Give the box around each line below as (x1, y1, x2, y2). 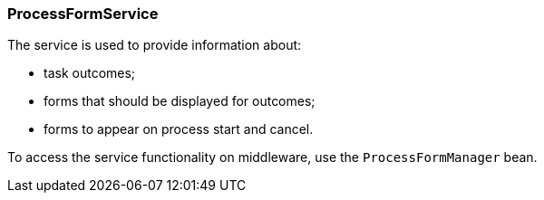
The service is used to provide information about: (7, 37, 302, 53)
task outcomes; (44, 65, 136, 81)
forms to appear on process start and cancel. (44, 121, 314, 138)
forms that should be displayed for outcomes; (44, 93, 316, 110)
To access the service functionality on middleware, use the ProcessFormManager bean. (7, 149, 538, 166)
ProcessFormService (7, 5, 159, 23)
